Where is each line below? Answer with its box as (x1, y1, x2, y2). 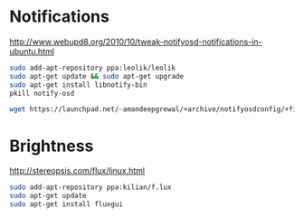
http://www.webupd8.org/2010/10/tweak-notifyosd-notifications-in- (9, 36, 262, 47)
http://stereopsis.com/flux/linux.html (9, 166, 146, 176)
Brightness (9, 136, 94, 156)
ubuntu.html (9, 45, 54, 56)
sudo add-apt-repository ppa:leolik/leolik (9, 63, 176, 72)
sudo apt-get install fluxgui (9, 200, 124, 209)
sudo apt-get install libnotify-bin (9, 80, 147, 90)
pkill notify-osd (9, 89, 75, 98)
